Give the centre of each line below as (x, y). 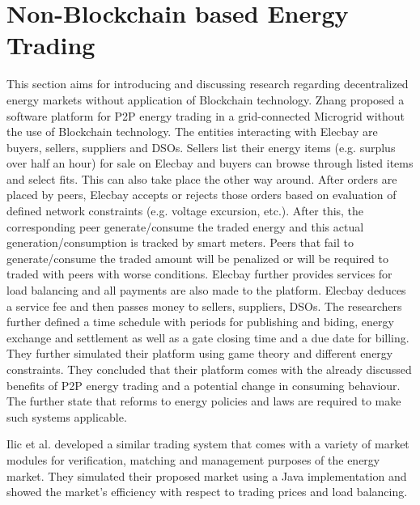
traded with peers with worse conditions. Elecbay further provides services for (199, 274)
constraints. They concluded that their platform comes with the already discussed (209, 369)
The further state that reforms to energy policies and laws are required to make (204, 401)
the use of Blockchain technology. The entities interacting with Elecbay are (192, 132)
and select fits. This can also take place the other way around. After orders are (202, 178)
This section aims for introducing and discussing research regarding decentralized (208, 84)
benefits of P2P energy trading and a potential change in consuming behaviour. (204, 385)
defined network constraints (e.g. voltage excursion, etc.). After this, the (185, 211)
